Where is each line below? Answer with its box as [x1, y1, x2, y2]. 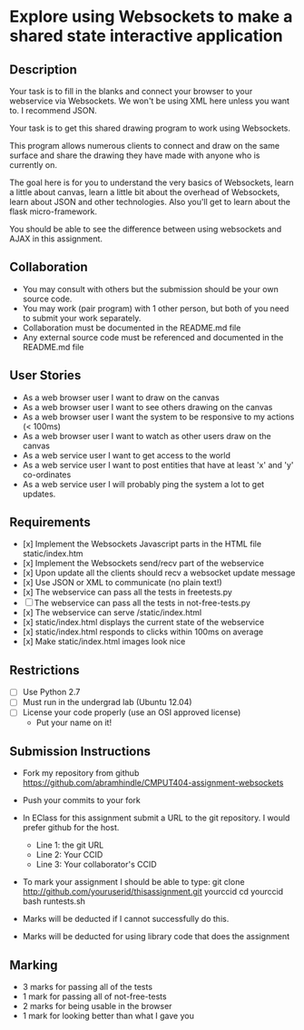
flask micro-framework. [9, 206, 98, 217]
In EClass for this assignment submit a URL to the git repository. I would [22, 812, 290, 823]
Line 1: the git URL [35, 839, 104, 850]
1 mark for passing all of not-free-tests [22, 991, 167, 1002]
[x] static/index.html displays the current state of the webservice [22, 617, 265, 628]
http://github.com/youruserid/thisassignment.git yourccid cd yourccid [22, 887, 284, 898]
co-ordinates [22, 469, 72, 480]
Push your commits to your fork [22, 795, 141, 806]
